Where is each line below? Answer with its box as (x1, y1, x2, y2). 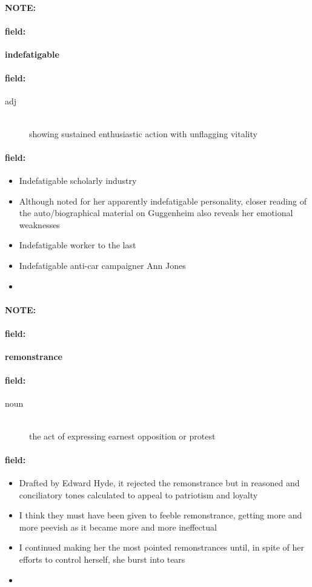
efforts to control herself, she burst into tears (19, 553, 185, 566)
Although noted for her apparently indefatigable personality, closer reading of (19, 194, 307, 207)
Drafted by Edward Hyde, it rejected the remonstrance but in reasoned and (19, 477, 300, 489)
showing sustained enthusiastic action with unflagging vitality (29, 127, 257, 140)
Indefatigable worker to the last (19, 239, 136, 251)
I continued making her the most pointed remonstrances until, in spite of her (19, 541, 305, 554)
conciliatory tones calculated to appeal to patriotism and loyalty (19, 488, 258, 501)
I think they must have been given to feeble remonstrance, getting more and (19, 509, 302, 521)
